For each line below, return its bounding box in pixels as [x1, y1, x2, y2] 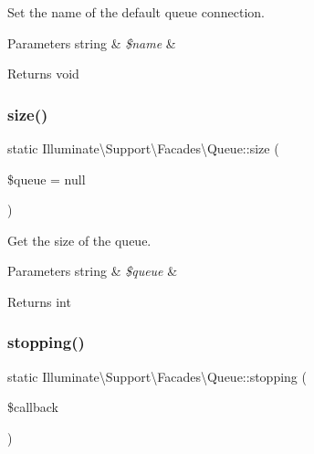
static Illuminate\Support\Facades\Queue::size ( [7, 139, 279, 157]
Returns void [7, 64, 79, 83]
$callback [7, 397, 58, 417]
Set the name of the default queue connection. [7, 3, 265, 21]
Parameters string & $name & [7, 33, 176, 52]
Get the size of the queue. [7, 230, 152, 249]
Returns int [7, 291, 71, 311]
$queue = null [7, 169, 86, 188]
